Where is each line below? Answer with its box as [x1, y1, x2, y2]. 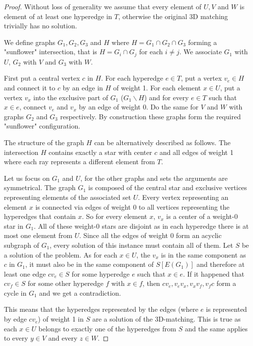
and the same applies [185, 323, 248, 333]
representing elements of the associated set [4, 192, 131, 202]
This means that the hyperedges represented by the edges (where [4, 304, 198, 314]
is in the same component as [161, 249, 246, 259]
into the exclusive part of [33, 92, 108, 102]
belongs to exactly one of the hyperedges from [38, 323, 176, 333]
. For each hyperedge [101, 73, 163, 83]
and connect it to [4, 83, 55, 93]
